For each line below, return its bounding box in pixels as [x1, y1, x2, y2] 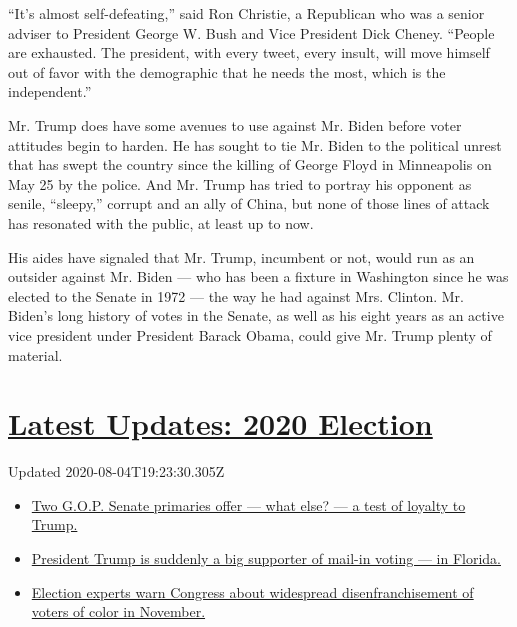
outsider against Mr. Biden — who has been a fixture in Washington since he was [8, 266, 509, 287]
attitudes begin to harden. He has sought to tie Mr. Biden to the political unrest [8, 134, 502, 155]
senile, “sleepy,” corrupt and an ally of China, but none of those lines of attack [8, 193, 490, 214]
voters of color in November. [31, 601, 206, 622]
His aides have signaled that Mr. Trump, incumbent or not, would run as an [8, 246, 475, 267]
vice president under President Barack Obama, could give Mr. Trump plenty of [8, 324, 492, 345]
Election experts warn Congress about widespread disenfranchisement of [31, 581, 474, 602]
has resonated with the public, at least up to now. [8, 212, 314, 233]
